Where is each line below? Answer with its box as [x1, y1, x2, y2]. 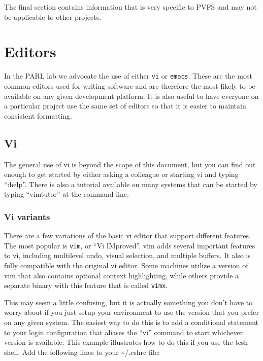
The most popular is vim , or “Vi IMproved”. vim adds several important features [4, 240, 255, 250]
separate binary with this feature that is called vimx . [4, 280, 168, 291]
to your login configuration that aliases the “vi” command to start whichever [4, 327, 243, 337]
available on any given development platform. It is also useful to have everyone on [4, 90, 259, 101]
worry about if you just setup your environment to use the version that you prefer [4, 307, 259, 317]
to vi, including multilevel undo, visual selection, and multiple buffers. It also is [4, 250, 251, 261]
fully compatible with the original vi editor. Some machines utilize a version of [4, 260, 248, 270]
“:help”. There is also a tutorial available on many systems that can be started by [4, 178, 257, 189]
